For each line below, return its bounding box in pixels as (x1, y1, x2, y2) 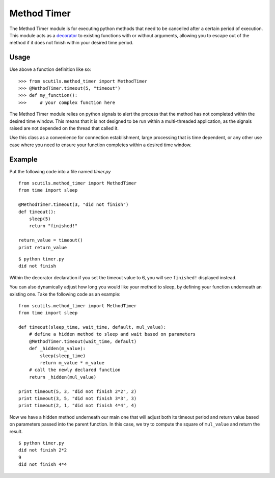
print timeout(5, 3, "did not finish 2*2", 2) (18, 388, 137, 394)
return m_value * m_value (40, 360, 104, 366)
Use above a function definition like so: (9, 66, 91, 72)
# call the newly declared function (29, 367, 121, 373)
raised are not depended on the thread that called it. (9, 125, 119, 131)
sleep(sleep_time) (40, 353, 86, 359)
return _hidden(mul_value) (29, 374, 97, 380)
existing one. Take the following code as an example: (9, 291, 121, 297)
